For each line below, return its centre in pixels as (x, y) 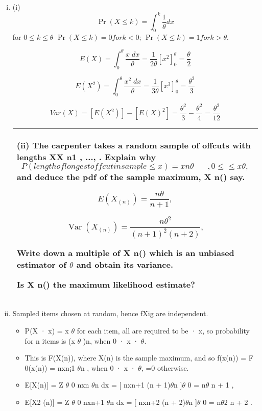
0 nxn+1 (91, 402)
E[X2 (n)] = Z (47, 402)
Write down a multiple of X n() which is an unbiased (125, 253)
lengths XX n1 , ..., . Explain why (86, 157)
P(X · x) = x (47, 331)
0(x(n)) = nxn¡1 (50, 367)
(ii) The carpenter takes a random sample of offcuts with (134, 145)
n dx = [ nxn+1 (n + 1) (133, 385)
